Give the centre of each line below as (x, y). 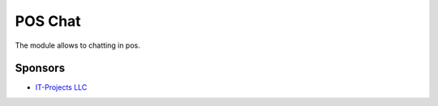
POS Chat (48, 21)
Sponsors (40, 68)
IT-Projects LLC (61, 87)
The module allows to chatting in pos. (78, 45)
